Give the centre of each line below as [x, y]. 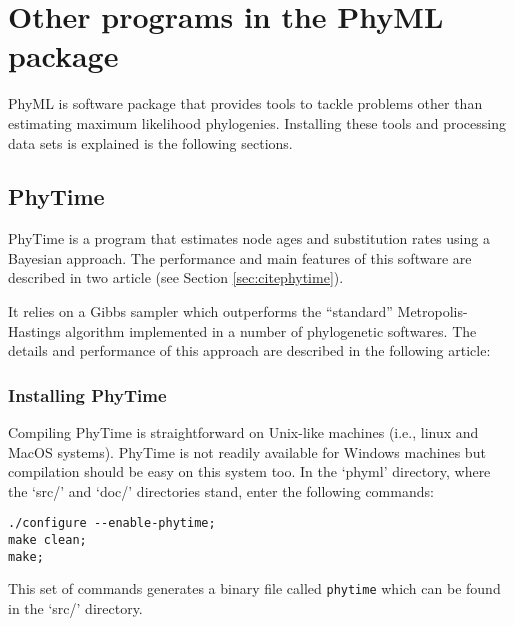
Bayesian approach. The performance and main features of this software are [240, 257]
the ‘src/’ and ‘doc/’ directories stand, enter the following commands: [221, 490]
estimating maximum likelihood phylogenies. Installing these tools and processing [257, 122]
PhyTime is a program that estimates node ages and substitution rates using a [249, 238]
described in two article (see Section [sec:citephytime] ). [176, 277]
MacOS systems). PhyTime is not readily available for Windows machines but [247, 451]
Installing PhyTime [87, 394]
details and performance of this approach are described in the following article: [249, 350]
